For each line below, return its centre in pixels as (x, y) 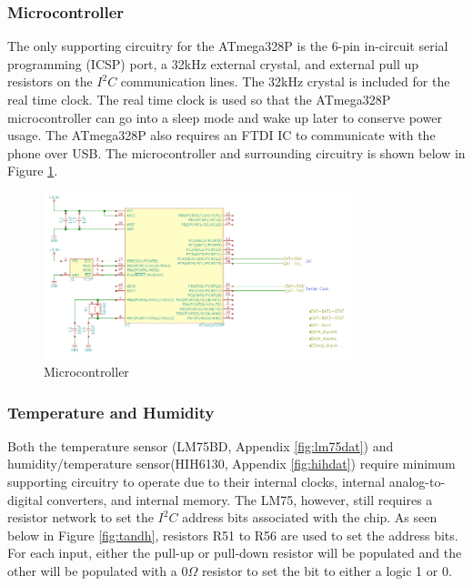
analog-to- (417, 482)
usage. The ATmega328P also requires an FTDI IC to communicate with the (221, 135)
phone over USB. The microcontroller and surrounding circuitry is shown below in (236, 152)
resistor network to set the (81, 517)
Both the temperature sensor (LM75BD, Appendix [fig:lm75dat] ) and (201, 445)
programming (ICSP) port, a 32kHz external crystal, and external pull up (213, 63)
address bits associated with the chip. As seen (310, 517)
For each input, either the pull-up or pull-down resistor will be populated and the (235, 553)
